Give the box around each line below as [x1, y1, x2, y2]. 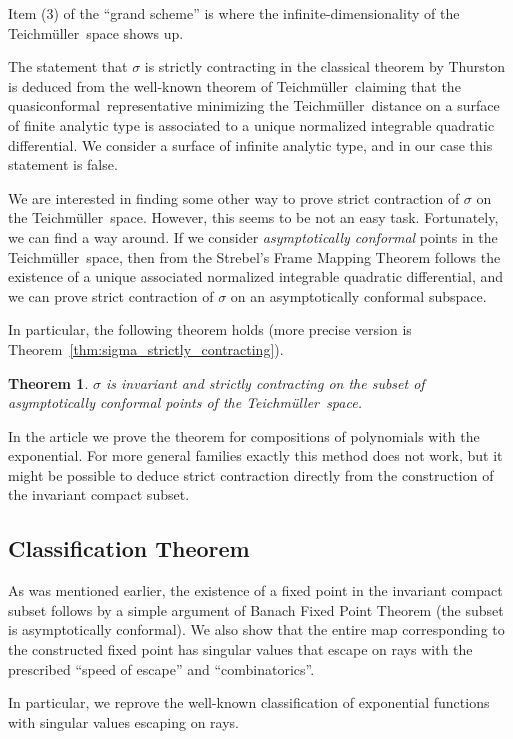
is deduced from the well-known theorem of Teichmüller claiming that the [8, 75, 461, 96]
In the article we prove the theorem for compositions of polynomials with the [8, 425, 480, 446]
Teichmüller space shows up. [8, 22, 184, 43]
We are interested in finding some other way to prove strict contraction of [8, 187, 460, 208]
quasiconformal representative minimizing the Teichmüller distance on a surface [8, 95, 500, 116]
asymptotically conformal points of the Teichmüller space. [8, 392, 362, 413]
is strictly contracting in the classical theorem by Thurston [144, 56, 506, 77]
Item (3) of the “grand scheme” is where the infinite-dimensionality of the [8, 3, 460, 23]
